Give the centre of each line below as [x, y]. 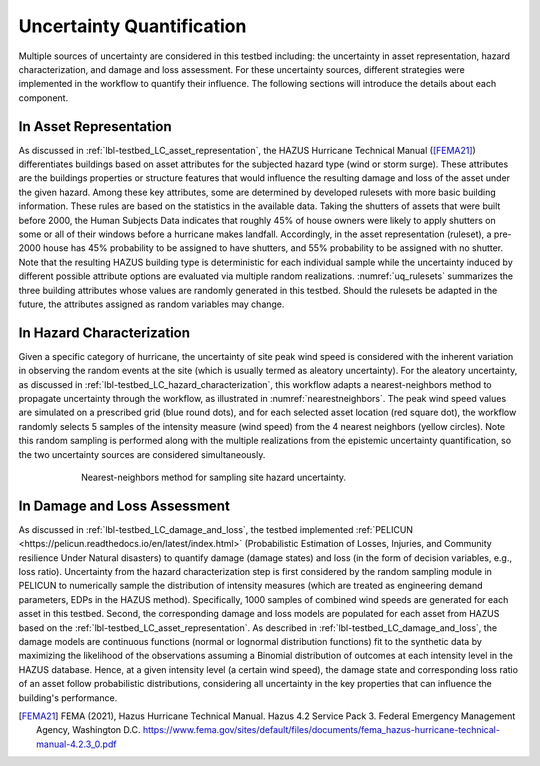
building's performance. [68, 697]
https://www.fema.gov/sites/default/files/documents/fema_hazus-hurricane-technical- [321, 730]
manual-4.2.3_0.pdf [76, 744]
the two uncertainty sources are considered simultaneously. [142, 454]
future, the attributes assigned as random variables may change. [151, 304]
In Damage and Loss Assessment [124, 505]
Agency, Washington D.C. [88, 730]
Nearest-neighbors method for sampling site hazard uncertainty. [214, 477]
